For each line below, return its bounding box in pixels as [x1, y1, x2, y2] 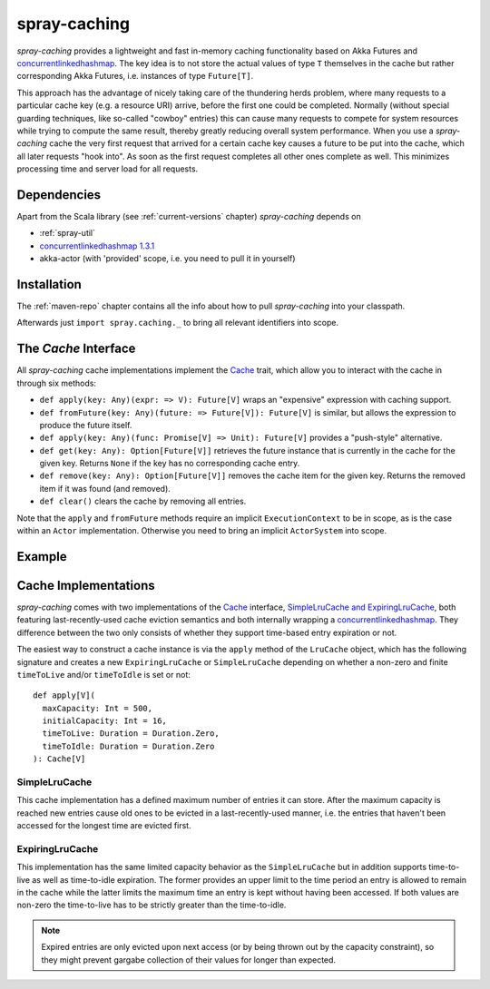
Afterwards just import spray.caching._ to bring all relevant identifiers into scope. [16, 318, 339, 328]
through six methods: [16, 377, 97, 388]
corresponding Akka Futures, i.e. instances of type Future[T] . [16, 71, 254, 82]
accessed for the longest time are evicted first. [16, 820, 191, 831]
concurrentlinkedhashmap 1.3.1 [39, 240, 155, 251]
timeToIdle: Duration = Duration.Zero [42, 740, 215, 751]
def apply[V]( [33, 690, 95, 700]
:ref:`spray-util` [39, 228, 95, 239]
